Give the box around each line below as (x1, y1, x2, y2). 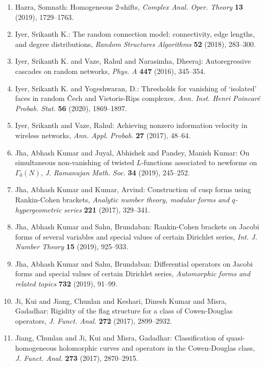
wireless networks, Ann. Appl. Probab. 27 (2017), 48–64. (15, 129, 191, 140)
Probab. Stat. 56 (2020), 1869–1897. (15, 102, 127, 113)
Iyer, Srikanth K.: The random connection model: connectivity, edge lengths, (15, 29, 255, 39)
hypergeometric (15, 204, 62, 215)
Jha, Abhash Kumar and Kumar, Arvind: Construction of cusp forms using (15, 184, 251, 195)
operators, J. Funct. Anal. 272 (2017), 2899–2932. (15, 315, 172, 326)
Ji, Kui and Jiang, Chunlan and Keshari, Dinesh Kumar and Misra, (15, 295, 227, 306)
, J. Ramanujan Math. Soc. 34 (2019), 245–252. (40, 167, 190, 177)
